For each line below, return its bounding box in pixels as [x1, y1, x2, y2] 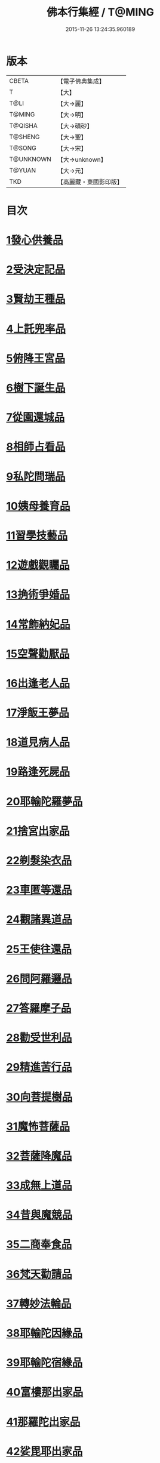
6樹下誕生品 [6, 381, 66, 395]
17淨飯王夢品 [6, 706, 70, 720]
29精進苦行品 [6, 1061, 72, 1074]
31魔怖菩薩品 [6, 1120, 70, 1133]
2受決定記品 [6, 263, 66, 276]
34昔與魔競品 [6, 1208, 73, 1222]
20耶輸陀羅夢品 [6, 794, 83, 808]
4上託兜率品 [6, 322, 66, 335]
